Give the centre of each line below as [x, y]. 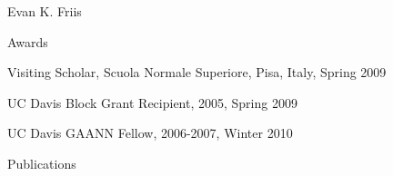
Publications [42, 163]
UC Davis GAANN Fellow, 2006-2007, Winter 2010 [150, 133]
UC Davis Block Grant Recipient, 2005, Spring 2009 [152, 102]
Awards [28, 41]
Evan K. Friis [45, 11]
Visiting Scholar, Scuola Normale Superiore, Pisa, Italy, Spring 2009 [197, 72]
